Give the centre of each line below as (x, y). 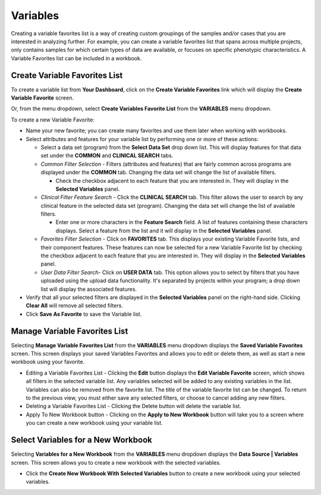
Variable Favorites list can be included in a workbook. (76, 58)
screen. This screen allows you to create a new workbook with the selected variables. (116, 462)
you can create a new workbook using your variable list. (94, 423)
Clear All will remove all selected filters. (74, 306)
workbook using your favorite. (48, 362)
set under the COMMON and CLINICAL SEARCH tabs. (107, 155)
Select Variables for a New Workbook (82, 440)
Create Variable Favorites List (67, 75)
